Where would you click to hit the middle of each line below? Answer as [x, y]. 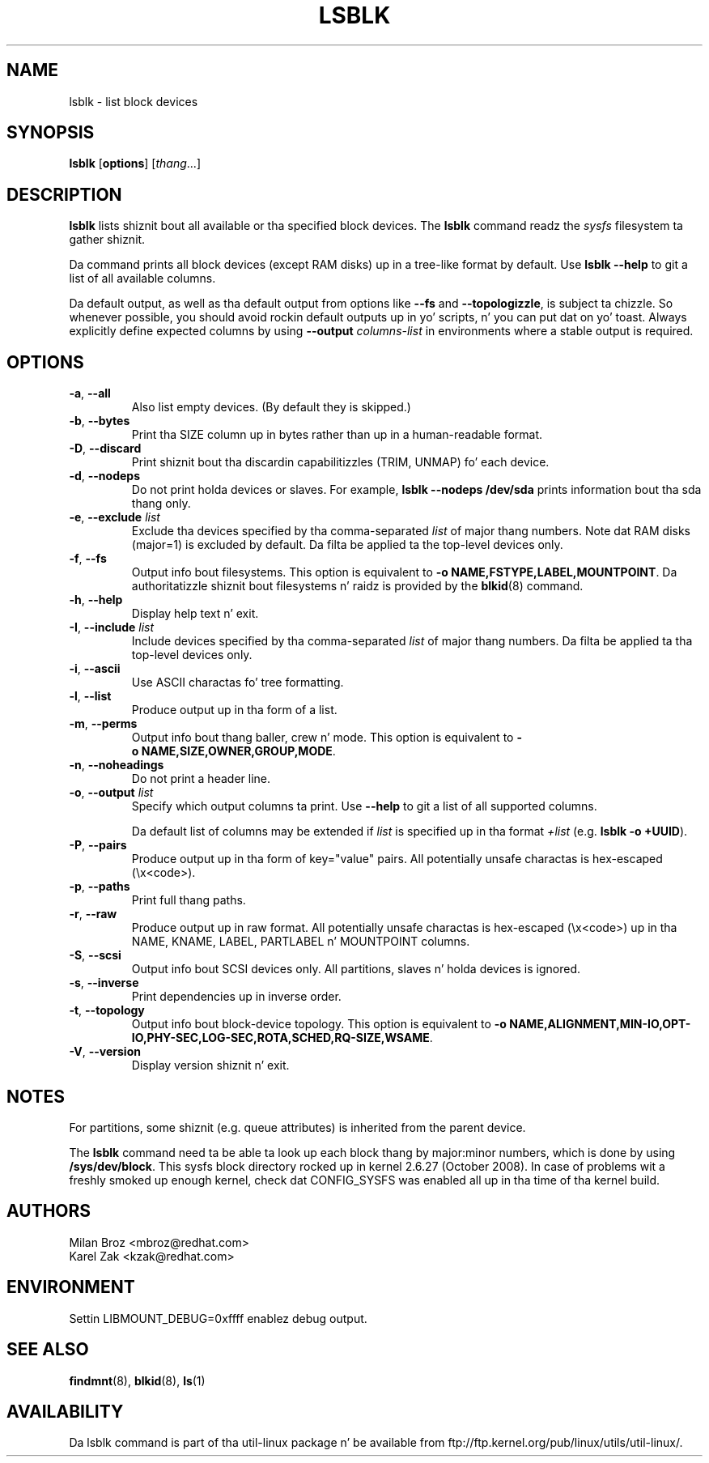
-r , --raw [93, 914]
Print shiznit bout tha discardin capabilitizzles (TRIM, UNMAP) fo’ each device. [340, 462]
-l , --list [90, 696]
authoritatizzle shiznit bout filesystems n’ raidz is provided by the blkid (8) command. [357, 586]
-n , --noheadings [117, 765]
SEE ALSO [48, 1350]
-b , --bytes [100, 421]
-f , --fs [88, 559]
